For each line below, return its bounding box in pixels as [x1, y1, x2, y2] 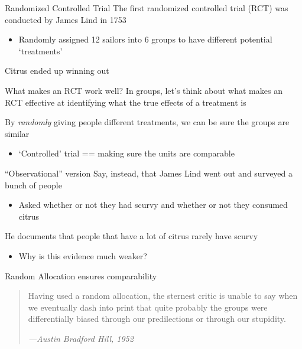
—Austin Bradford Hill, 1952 [28, 332, 134, 344]
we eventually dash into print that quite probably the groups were [28, 301, 268, 313]
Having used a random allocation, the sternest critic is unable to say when [28, 289, 298, 302]
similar [5, 127, 30, 139]
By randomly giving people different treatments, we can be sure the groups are [5, 116, 290, 128]
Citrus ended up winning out [5, 64, 109, 77]
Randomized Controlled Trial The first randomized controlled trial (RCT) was [5, 2, 288, 14]
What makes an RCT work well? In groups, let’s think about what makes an [5, 84, 282, 96]
